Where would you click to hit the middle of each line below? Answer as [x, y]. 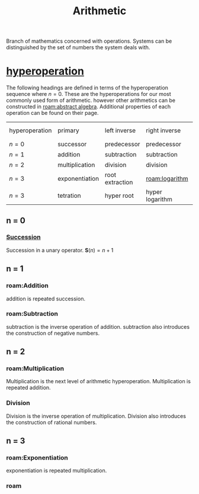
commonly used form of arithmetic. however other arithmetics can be [91, 100]
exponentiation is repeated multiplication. [57, 471]
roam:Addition [27, 286]
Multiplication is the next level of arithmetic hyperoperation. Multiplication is [99, 381]
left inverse [120, 130]
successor [72, 145]
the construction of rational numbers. [52, 422]
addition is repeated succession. [46, 299]
